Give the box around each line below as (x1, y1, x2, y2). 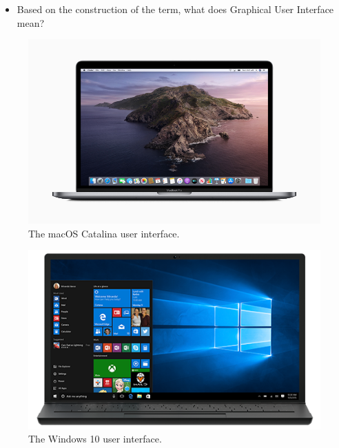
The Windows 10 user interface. (28, 431, 162, 446)
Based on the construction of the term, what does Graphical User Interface (17, 2, 334, 16)
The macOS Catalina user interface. (28, 226, 180, 240)
